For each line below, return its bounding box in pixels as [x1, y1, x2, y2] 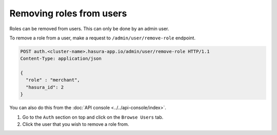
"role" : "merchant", [26, 77, 81, 83]
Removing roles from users [9, 8, 127, 19]
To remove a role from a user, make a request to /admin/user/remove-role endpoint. [9, 35, 196, 41]
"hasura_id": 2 [26, 84, 64, 90]
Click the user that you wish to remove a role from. [22, 121, 129, 127]
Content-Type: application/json [20, 56, 102, 61]
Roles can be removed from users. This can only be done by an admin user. [9, 26, 169, 32]
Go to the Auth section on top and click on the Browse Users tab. [22, 114, 164, 120]
